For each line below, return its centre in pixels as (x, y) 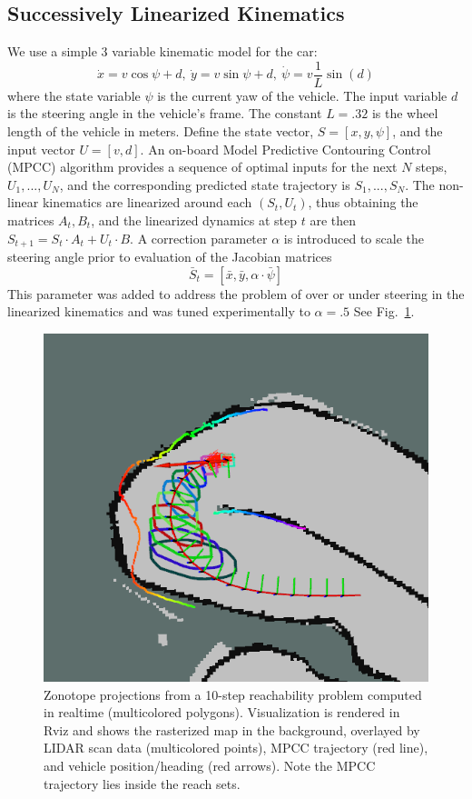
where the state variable (74, 95)
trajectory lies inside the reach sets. (142, 783)
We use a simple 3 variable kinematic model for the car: (162, 51)
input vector (41, 149)
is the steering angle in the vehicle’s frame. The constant (165, 113)
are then (333, 220)
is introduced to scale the (354, 238)
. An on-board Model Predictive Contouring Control (285, 149)
